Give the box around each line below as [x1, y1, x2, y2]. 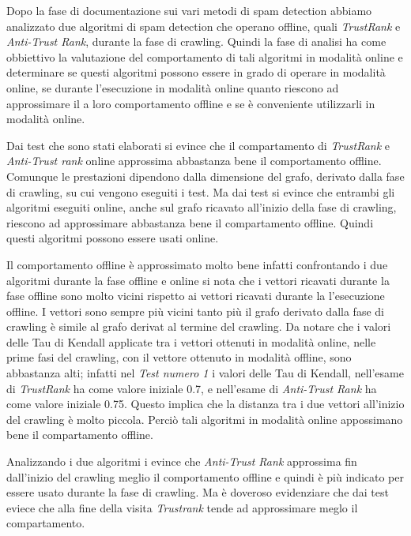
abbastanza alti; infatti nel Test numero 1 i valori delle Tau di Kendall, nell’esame [6, 365, 404, 381]
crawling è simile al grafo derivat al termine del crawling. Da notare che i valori [6, 318, 391, 335]
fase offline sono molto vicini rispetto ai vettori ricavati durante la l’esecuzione [6, 287, 385, 304]
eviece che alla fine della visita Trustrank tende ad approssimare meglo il [6, 499, 358, 515]
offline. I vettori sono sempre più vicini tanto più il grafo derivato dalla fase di [6, 302, 384, 319]
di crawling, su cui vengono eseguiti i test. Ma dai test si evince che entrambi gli [6, 183, 395, 200]
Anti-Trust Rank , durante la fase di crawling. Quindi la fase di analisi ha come [6, 33, 386, 50]
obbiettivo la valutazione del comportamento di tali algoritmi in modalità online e [6, 48, 403, 65]
